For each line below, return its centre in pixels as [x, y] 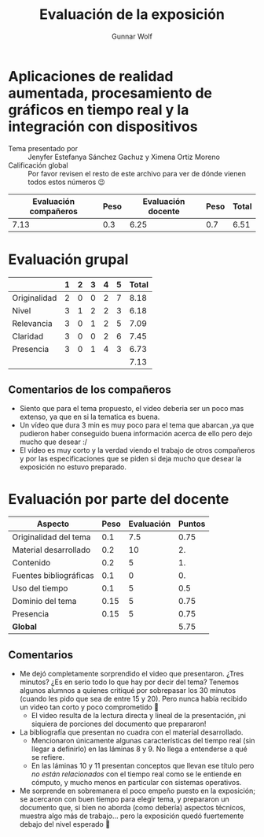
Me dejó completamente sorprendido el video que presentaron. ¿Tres [132, 674]
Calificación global [38, 165]
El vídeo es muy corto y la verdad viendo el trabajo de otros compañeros [137, 450]
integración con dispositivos [103, 126]
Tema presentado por [43, 148]
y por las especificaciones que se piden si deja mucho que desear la [130, 459]
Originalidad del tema [51, 537]
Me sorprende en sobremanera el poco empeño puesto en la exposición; [137, 791]
